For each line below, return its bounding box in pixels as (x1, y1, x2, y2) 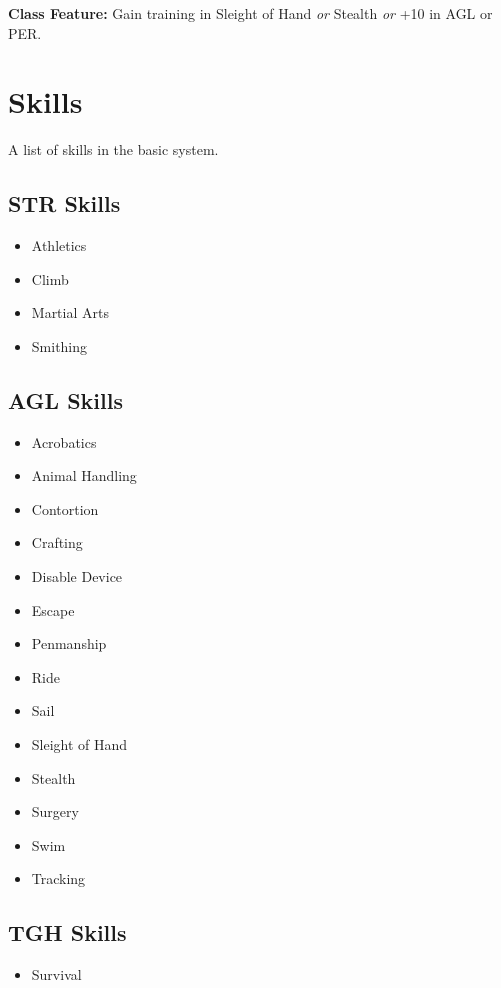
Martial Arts (31, 302, 109, 323)
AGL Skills (8, 384, 123, 415)
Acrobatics (31, 431, 97, 452)
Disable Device (31, 566, 123, 587)
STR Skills (8, 188, 121, 219)
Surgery (31, 801, 79, 822)
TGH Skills (8, 917, 127, 948)
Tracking (31, 868, 86, 889)
